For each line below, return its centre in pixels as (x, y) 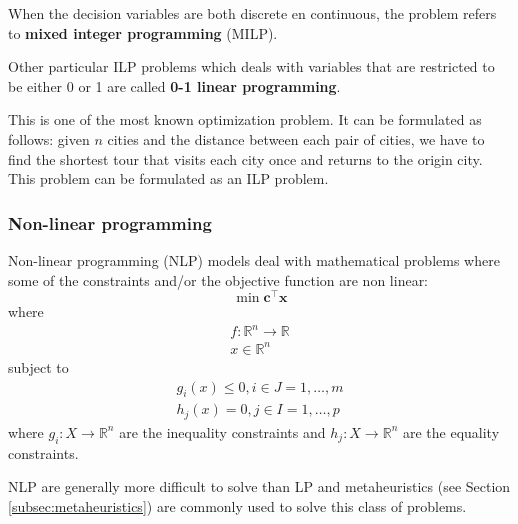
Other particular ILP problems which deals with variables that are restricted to (251, 66)
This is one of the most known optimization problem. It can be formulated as (245, 119)
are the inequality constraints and (222, 431)
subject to (38, 366)
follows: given (49, 138)
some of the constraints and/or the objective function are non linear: (218, 279)
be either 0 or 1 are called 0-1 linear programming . (174, 85)
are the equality (451, 431)
